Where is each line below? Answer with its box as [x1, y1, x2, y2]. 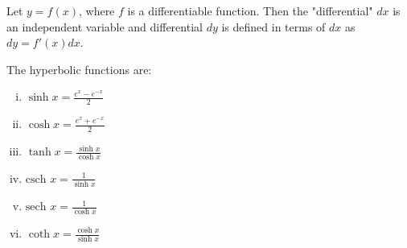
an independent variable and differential [6, 18, 203, 35]
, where [78, 2, 115, 19]
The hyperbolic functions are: [6, 60, 152, 77]
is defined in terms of [221, 18, 326, 35]
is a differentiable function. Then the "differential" [127, 2, 373, 19]
